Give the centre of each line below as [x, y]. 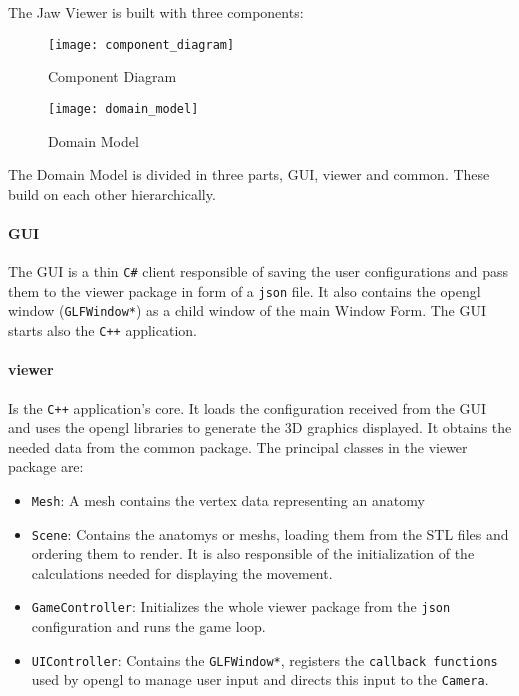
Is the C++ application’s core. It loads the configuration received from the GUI [247, 407]
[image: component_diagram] [141, 44]
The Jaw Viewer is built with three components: [156, 12]
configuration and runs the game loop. [148, 626]
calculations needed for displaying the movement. [182, 572]
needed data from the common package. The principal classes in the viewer [238, 446]
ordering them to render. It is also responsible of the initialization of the [253, 553]
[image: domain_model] [123, 108]
